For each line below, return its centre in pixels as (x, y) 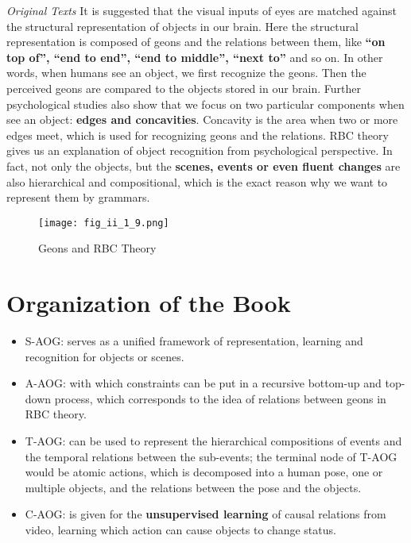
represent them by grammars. (78, 197)
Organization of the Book (149, 303)
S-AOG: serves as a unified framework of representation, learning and (194, 341)
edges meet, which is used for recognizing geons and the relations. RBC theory (198, 135)
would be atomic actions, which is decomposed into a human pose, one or (204, 472)
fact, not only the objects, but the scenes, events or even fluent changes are (204, 166)
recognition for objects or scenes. (105, 356)
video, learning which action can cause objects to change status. (180, 530)
